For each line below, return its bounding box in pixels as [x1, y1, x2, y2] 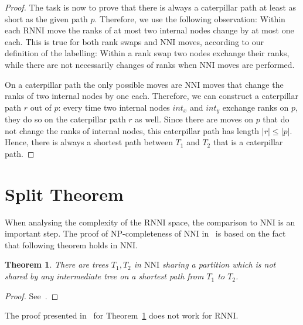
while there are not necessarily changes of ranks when [5, 58, 197, 70]
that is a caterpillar [213, 136, 283, 148]
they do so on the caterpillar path [5, 113, 126, 125]
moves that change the [202, 78, 284, 90]
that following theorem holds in [5, 238, 118, 251]
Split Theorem [5, 182, 124, 206]
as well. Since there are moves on [135, 113, 253, 125]
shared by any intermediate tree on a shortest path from [5, 270, 204, 282]
